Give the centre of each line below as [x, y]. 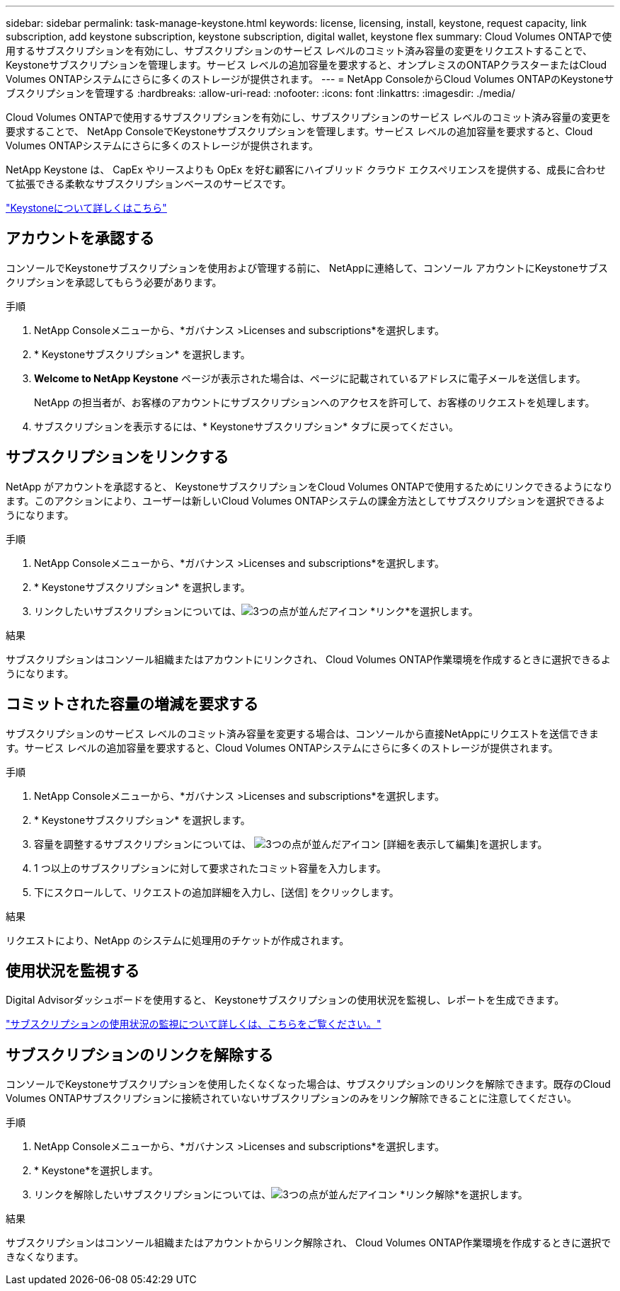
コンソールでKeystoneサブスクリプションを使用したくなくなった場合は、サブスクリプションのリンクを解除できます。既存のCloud [308, 1084]
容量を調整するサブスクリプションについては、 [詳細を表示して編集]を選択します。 [291, 844]
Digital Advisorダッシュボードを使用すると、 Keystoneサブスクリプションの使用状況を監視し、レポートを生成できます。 [285, 1000]
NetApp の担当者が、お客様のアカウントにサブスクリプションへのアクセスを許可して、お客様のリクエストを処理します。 [315, 402]
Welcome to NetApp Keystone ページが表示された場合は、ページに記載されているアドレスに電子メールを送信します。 [310, 378]
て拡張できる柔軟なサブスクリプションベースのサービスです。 [149, 184]
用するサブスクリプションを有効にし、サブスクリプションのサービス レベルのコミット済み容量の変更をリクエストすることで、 [299, 51]
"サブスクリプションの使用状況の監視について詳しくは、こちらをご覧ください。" [194, 1024]
